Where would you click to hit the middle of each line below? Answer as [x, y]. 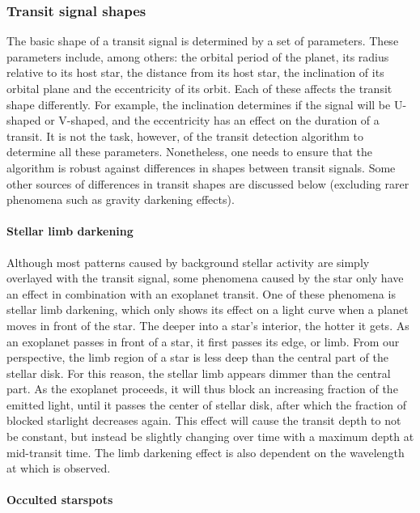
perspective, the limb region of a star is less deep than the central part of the [197, 357]
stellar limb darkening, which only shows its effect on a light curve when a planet [208, 309]
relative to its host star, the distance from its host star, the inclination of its [195, 72]
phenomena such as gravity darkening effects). [121, 199]
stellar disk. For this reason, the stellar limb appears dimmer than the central [199, 373]
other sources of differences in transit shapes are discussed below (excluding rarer [208, 183]
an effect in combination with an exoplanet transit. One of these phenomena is [201, 293]
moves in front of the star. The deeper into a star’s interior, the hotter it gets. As [208, 325]
